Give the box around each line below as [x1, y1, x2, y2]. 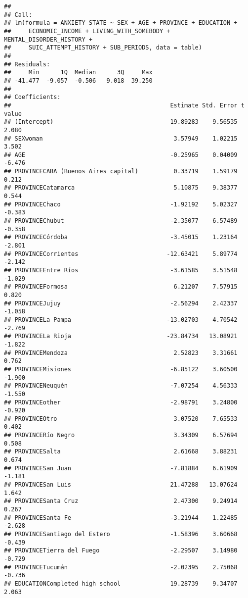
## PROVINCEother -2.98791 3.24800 [4, 399, 238, 406]
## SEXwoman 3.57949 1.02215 [4, 135, 238, 142]
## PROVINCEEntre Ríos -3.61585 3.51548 [4, 267, 238, 274]
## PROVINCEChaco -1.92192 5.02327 [4, 200, 238, 208]
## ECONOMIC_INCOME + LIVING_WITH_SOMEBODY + [4, 27, 170, 35]
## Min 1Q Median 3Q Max [4, 69, 153, 76]
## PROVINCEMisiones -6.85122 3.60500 [4, 365, 238, 373]
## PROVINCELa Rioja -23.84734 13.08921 [4, 333, 238, 340]
